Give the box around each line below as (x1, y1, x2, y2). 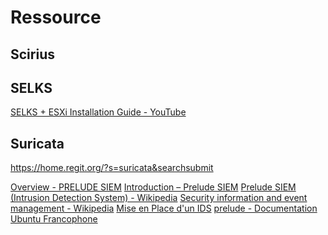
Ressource (10, 6, 102, 29)
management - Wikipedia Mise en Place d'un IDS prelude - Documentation (10, 202, 318, 215)
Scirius (10, 46, 55, 63)
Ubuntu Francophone (10, 213, 98, 225)
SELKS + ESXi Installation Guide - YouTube (10, 106, 187, 118)
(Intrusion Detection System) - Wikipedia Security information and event (10, 192, 308, 204)
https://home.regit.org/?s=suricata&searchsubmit (10, 162, 214, 174)
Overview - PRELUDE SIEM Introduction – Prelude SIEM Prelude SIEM (10, 181, 297, 193)
